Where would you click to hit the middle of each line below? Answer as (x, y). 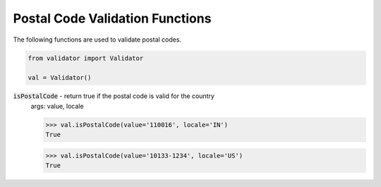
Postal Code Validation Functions (112, 18)
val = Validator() (60, 78)
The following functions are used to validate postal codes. (97, 40)
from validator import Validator (86, 58)
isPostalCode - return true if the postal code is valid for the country (114, 96)
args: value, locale (57, 106)
